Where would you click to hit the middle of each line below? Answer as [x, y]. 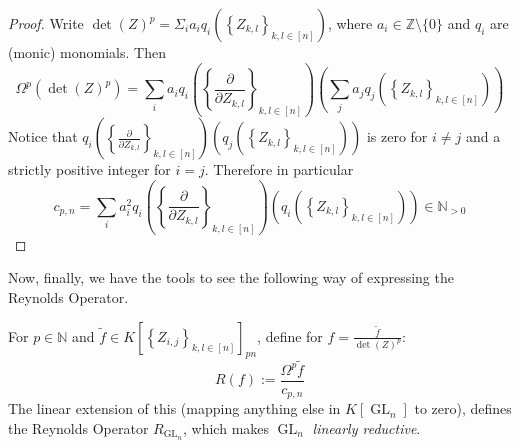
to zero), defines [463, 408]
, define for [290, 335]
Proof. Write [46, 23]
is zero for [397, 136]
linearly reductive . [366, 427]
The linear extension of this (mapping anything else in [174, 408]
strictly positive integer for [89, 169]
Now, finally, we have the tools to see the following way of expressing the [231, 277]
